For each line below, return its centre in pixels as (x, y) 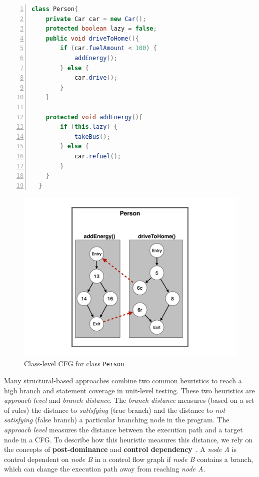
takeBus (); (92, 137)
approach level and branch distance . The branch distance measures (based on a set (129, 400)
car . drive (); (96, 78)
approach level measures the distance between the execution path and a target (123, 430)
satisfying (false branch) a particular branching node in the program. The (117, 420)
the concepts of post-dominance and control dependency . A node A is (120, 449)
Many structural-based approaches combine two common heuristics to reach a (123, 381)
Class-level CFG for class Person (74, 364)
